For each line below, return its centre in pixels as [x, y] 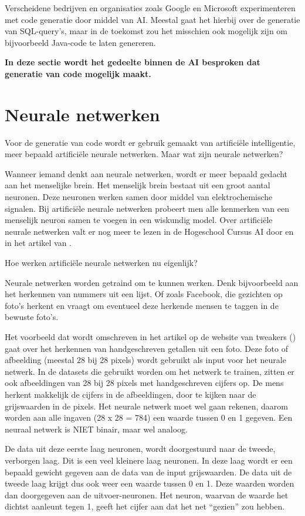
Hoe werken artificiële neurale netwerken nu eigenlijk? [101, 263]
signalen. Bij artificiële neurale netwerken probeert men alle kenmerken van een [147, 208]
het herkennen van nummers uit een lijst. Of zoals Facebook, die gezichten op [144, 294]
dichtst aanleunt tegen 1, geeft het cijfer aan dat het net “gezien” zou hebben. [145, 506]
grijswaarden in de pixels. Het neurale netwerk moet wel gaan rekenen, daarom [146, 406]
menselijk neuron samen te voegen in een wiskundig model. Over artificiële [139, 220]
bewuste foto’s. [32, 317]
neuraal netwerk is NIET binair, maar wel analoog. [96, 429]
